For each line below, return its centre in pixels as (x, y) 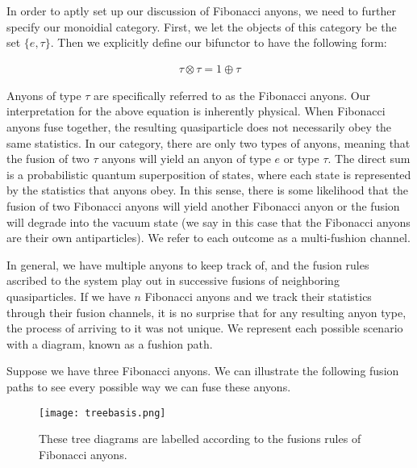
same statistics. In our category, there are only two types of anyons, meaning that (208, 142)
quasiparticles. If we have (69, 296)
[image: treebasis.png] (102, 413)
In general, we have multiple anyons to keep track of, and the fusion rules (188, 264)
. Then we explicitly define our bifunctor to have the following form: (219, 42)
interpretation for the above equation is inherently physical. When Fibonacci (196, 111)
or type (301, 159)
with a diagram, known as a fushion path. (110, 343)
